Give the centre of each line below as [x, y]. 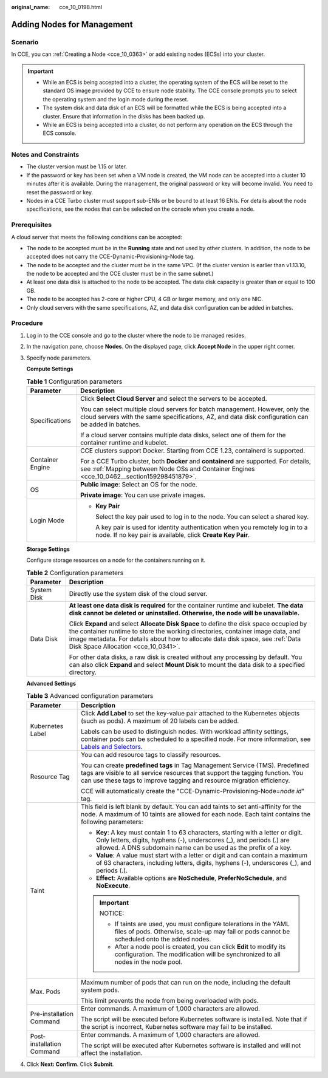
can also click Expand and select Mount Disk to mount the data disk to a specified [187, 664]
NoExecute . [113, 885]
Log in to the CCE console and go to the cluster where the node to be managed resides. [136, 335]
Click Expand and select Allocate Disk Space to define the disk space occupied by [188, 624]
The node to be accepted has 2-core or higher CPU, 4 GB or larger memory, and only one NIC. [145, 299]
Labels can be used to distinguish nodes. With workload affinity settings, [185, 731]
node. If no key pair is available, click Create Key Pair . [173, 534]
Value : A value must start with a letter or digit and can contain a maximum [202, 855]
